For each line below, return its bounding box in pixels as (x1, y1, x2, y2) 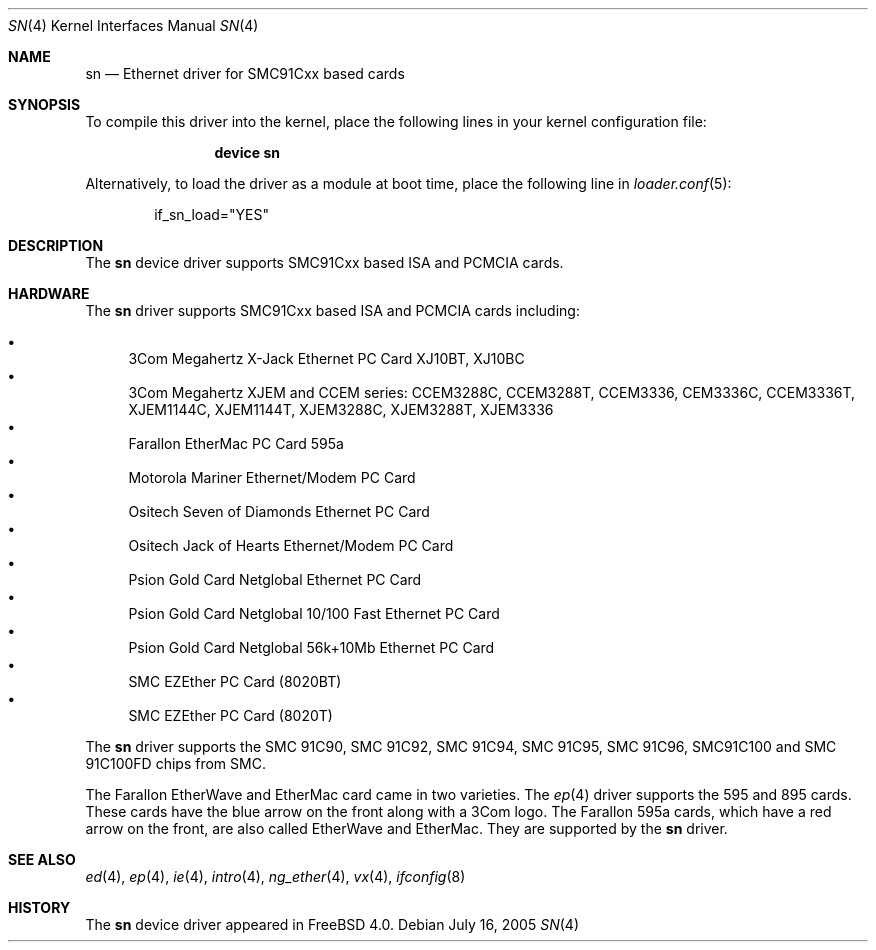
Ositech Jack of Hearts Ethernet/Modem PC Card (128, 537, 454, 554)
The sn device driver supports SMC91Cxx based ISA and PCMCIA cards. (85, 254, 564, 271)
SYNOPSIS (8, 96, 81, 113)
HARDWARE (8, 285, 90, 302)
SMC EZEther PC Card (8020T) (128, 707, 333, 724)
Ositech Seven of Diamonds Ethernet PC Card (128, 503, 430, 520)
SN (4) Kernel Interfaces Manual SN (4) (8, 17, 259, 34)
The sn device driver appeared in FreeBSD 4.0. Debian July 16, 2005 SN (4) (85, 916, 579, 933)
